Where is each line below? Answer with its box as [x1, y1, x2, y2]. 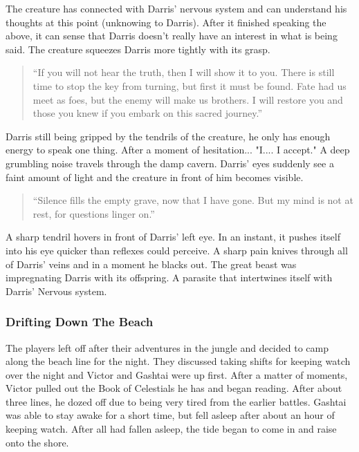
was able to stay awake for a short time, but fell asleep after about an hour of [6, 408, 335, 422]
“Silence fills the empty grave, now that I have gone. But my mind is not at [33, 193, 353, 207]
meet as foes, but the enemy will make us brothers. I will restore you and [33, 92, 343, 106]
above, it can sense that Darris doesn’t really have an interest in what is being [6, 28, 338, 43]
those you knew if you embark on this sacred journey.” [33, 106, 263, 120]
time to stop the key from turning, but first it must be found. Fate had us [33, 78, 347, 93]
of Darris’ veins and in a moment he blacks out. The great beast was [6, 256, 297, 271]
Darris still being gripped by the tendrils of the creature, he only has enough [6, 129, 331, 143]
